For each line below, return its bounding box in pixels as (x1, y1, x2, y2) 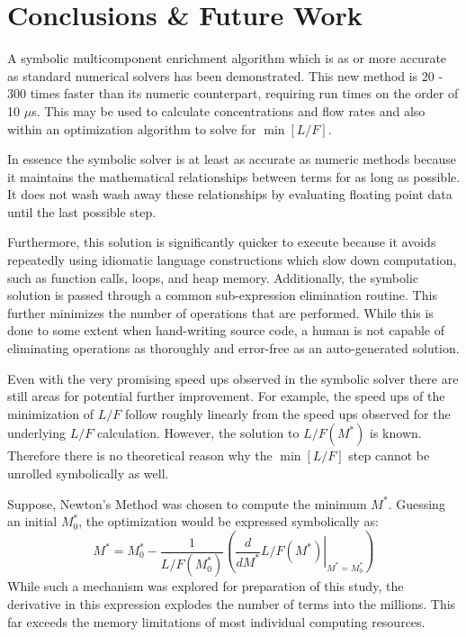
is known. (370, 423, 422, 442)
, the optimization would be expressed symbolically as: (78, 512, 379, 531)
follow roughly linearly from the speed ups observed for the (124, 404, 451, 423)
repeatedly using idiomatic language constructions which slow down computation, (7, 250, 457, 269)
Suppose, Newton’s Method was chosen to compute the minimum (7, 494, 367, 513)
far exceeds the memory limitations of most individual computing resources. (7, 612, 426, 631)
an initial (7, 512, 58, 531)
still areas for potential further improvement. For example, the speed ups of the (7, 387, 445, 405)
